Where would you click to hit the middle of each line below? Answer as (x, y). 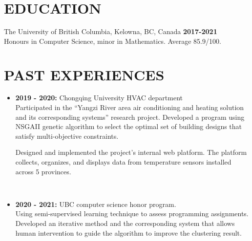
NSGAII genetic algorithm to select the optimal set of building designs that (129, 126)
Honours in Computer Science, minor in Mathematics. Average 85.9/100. (113, 41)
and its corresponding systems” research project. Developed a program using (130, 117)
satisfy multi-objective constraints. (67, 136)
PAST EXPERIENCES (84, 74)
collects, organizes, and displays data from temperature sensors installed (123, 162)
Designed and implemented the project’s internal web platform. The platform (131, 152)
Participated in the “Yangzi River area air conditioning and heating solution (130, 107)
